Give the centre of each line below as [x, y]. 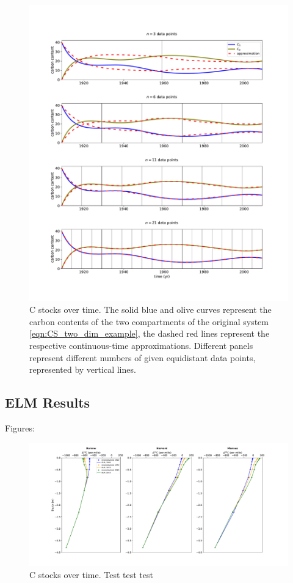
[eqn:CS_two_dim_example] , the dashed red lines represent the [150, 333]
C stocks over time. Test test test [91, 574]
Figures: [20, 427]
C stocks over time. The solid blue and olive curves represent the [150, 310]
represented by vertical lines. [83, 369]
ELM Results [48, 402]
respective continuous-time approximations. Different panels [141, 345]
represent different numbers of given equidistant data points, [143, 357]
